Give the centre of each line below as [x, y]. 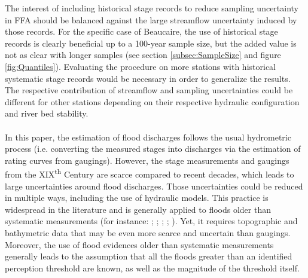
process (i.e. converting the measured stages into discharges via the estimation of [153, 149]
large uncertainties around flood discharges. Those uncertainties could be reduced [154, 186]
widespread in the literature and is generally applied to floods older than [138, 209]
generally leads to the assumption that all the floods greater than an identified [149, 256]
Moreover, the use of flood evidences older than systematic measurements [139, 244]
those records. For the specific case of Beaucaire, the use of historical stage [141, 31]
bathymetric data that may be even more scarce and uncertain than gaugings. [148, 232]
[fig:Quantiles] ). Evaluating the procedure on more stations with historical [140, 66]
